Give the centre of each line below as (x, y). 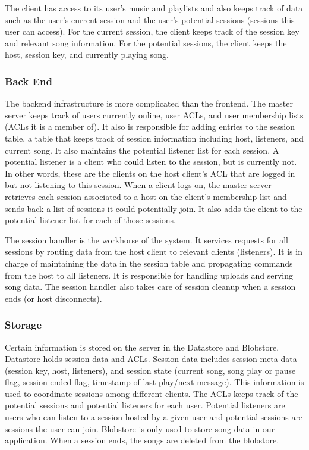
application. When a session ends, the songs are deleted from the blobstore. (142, 440)
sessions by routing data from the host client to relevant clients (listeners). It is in (154, 251)
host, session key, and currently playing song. (87, 54)
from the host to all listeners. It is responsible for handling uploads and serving (149, 275)
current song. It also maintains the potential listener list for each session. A (142, 150)
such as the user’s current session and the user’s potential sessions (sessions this (150, 19)
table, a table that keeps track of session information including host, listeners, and (154, 138)
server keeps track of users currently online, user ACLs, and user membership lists (154, 115)
